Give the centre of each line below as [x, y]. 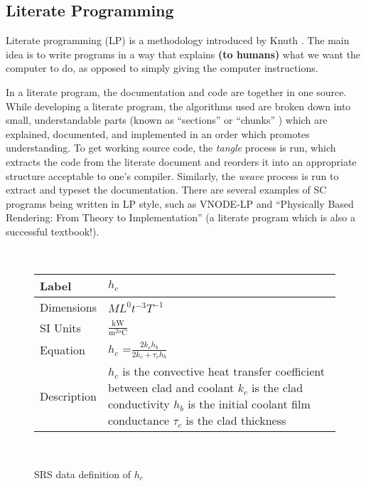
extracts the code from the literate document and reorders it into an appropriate [181, 161]
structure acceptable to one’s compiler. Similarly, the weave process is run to [172, 175]
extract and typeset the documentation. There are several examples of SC [166, 190]
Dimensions [68, 307]
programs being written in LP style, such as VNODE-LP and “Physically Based [180, 203]
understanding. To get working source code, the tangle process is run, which [171, 148]
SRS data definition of [82, 474]
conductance [139, 421]
